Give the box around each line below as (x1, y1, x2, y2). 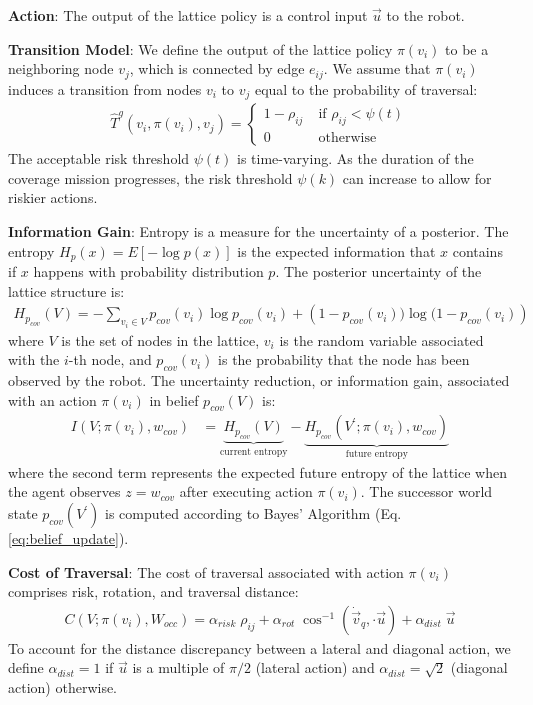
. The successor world (360, 481, 493, 502)
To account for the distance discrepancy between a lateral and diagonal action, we (8, 637, 511, 658)
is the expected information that (237, 240, 436, 261)
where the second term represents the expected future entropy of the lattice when (8, 461, 507, 482)
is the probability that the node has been (218, 349, 470, 370)
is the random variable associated (279, 329, 484, 350)
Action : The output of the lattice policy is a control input (8, 5, 368, 25)
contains (452, 240, 503, 261)
